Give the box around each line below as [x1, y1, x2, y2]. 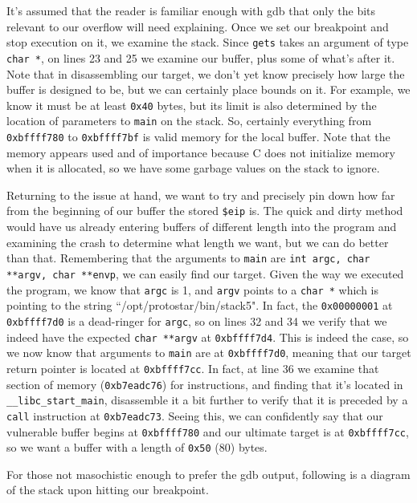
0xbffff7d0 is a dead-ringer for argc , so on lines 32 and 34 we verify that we [6, 312, 387, 329]
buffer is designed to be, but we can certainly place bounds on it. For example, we [6, 81, 411, 98]
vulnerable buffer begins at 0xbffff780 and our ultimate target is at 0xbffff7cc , [6, 423, 409, 440]
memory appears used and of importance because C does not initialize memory [6, 144, 395, 160]
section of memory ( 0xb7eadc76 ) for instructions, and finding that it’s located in [6, 375, 403, 392]
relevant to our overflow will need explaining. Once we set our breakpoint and [6, 18, 389, 34]
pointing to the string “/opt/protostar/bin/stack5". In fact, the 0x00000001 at [6, 297, 393, 314]
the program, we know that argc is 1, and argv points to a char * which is [6, 281, 378, 298]
